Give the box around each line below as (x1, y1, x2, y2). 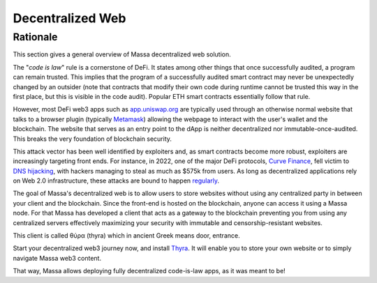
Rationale (13, 31, 58, 43)
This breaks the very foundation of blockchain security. (13, 135, 172, 143)
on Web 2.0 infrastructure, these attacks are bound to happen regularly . (13, 176, 220, 185)
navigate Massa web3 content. (13, 254, 101, 262)
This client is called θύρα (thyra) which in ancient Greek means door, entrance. (13, 231, 240, 240)
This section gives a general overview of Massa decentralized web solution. (13, 50, 232, 59)
